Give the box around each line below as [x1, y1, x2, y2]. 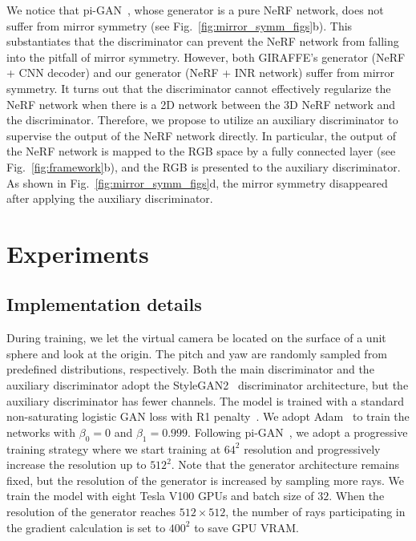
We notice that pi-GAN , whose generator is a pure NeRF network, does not [6, 2, 384, 18]
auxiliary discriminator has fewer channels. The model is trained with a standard [6, 392, 405, 409]
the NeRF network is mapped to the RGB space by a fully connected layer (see [6, 143, 396, 159]
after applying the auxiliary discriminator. [6, 190, 213, 207]
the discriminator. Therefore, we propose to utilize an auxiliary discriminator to [6, 111, 398, 128]
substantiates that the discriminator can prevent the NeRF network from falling [6, 33, 399, 50]
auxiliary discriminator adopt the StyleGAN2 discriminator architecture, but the [6, 377, 409, 394]
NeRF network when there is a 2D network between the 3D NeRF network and [6, 95, 396, 112]
